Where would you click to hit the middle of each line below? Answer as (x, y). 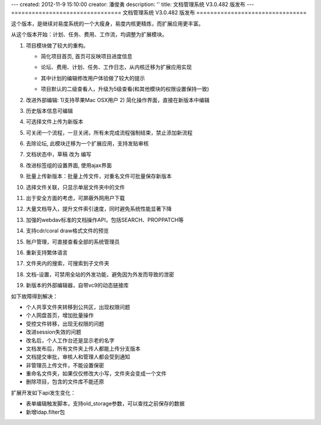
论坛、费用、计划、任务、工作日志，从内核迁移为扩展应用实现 (116, 67)
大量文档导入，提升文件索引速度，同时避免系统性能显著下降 (99, 209)
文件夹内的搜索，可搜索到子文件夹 (67, 264)
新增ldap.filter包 (45, 412)
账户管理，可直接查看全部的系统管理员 (73, 242)
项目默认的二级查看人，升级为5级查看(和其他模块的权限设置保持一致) (125, 89)
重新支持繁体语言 (47, 252)
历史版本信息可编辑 (49, 110)
